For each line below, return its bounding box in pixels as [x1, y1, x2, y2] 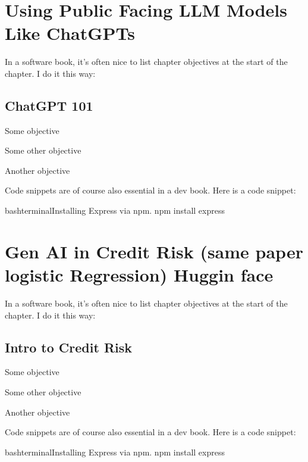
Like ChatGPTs [5, 21, 135, 45]
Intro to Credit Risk [5, 338, 132, 356]
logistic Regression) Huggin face [5, 263, 274, 287]
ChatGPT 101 [5, 96, 93, 114]
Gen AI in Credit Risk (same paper [5, 239, 303, 263]
